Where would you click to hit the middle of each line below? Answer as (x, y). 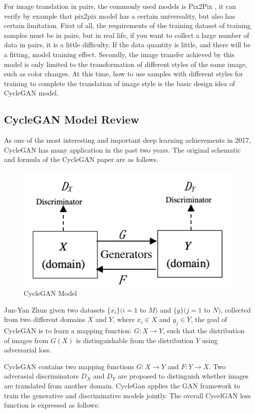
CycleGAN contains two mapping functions (69, 366)
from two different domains (45, 319)
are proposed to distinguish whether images (183, 376)
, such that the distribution (204, 331)
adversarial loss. (28, 350)
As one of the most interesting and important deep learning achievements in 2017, (127, 140)
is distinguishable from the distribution (135, 340)
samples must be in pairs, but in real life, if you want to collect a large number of (127, 35)
